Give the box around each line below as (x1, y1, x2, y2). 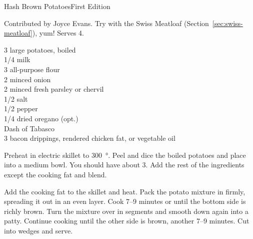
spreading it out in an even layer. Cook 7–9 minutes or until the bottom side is (4, 196, 246, 206)
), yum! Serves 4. (32, 28, 84, 38)
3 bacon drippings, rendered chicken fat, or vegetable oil (4, 133, 175, 143)
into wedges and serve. (4, 225, 73, 235)
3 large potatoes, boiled (4, 44, 76, 55)
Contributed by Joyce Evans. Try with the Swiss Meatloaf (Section (4, 18, 209, 28)
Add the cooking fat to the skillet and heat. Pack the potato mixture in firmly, (4, 186, 245, 196)
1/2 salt (4, 93, 28, 104)
